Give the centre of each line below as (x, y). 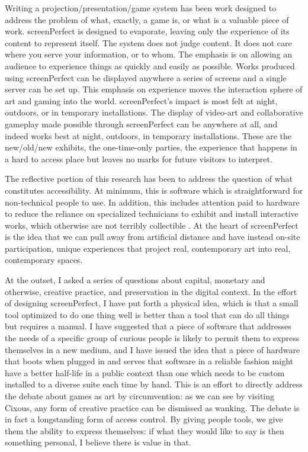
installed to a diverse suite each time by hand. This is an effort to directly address (154, 384)
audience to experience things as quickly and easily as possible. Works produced (150, 65)
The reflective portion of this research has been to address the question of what (149, 179)
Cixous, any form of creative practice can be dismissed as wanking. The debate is (152, 407)
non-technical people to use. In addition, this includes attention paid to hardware (152, 202)
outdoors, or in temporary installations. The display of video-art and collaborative (154, 112)
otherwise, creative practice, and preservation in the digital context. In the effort (151, 291)
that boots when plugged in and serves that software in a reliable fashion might (149, 361)
